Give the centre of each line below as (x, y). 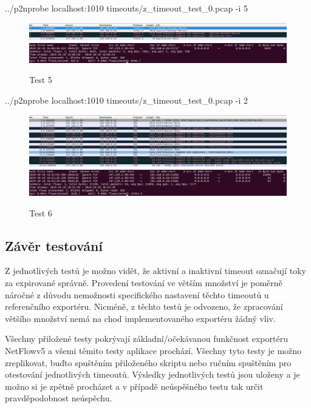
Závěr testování (54, 245)
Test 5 (41, 80)
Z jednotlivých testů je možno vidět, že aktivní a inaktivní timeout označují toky (155, 271)
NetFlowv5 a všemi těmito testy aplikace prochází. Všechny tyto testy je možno (153, 350)
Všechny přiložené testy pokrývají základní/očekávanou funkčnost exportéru (146, 339)
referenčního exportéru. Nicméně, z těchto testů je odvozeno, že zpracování (144, 306)
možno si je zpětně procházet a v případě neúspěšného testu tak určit (134, 386)
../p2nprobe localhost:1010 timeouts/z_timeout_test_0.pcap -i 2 (127, 100)
